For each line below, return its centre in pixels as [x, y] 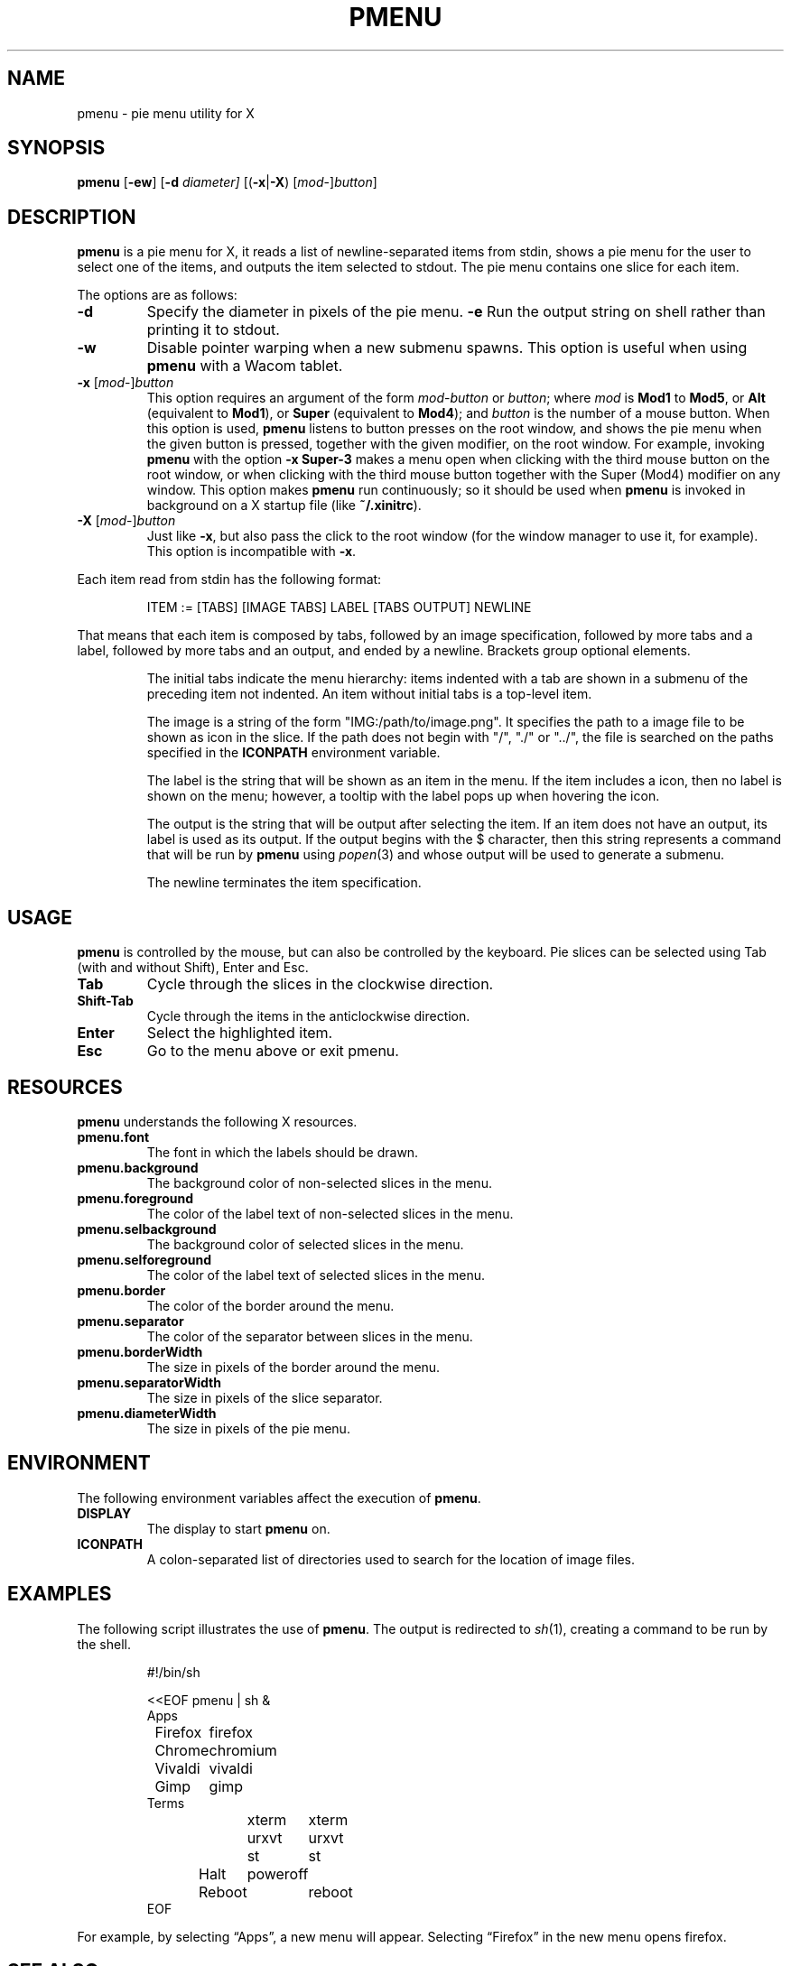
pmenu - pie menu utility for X [166, 113]
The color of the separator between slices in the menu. [310, 1336]
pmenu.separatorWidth [149, 1382]
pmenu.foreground [135, 1198]
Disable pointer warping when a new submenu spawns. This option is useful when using [447, 348]
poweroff [278, 1873]
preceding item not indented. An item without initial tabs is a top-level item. [369, 694]
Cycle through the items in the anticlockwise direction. [308, 1016]
